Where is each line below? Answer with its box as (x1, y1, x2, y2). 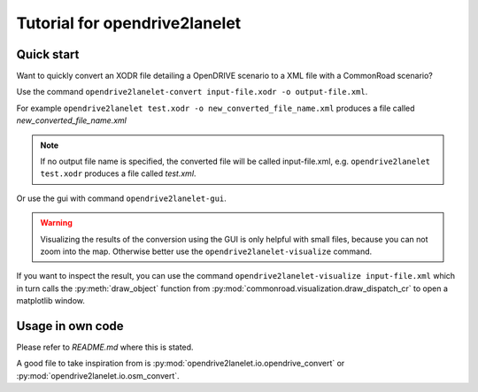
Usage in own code (16, 319, 124, 334)
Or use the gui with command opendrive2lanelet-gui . (16, 193, 227, 204)
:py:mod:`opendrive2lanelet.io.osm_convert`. (16, 370, 181, 380)
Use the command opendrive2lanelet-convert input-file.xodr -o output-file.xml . (16, 87, 368, 97)
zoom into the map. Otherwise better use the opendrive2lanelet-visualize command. (40, 246, 373, 257)
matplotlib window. (16, 296, 86, 306)
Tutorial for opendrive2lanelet (16, 13, 242, 33)
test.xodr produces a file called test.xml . (40, 168, 197, 179)
